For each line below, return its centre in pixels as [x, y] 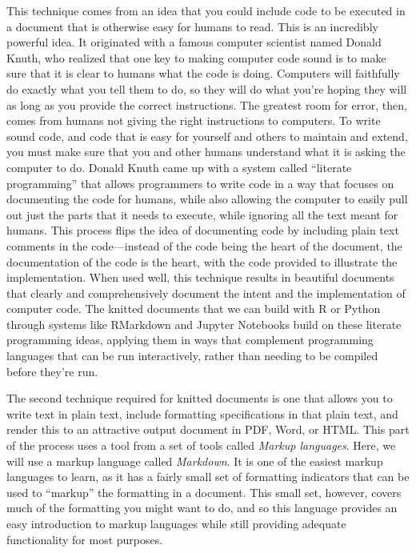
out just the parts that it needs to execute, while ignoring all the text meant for [202, 214]
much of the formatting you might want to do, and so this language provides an [202, 508]
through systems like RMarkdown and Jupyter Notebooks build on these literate [204, 324]
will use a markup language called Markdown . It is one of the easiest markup [195, 461]
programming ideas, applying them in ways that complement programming [190, 340]
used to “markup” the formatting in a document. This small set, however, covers [204, 492]
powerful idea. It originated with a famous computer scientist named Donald [194, 42]
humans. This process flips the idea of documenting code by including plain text [203, 230]
